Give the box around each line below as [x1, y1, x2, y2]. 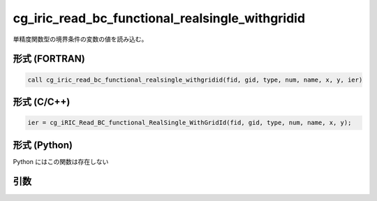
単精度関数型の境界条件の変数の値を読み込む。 [13, 35, 148, 43]
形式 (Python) [13, 139, 73, 151]
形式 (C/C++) [13, 96, 71, 107]
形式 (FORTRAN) [13, 53, 85, 65]
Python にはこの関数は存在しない [13, 157, 109, 165]
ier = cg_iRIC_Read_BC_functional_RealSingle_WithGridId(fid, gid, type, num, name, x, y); [27, 119, 352, 127]
